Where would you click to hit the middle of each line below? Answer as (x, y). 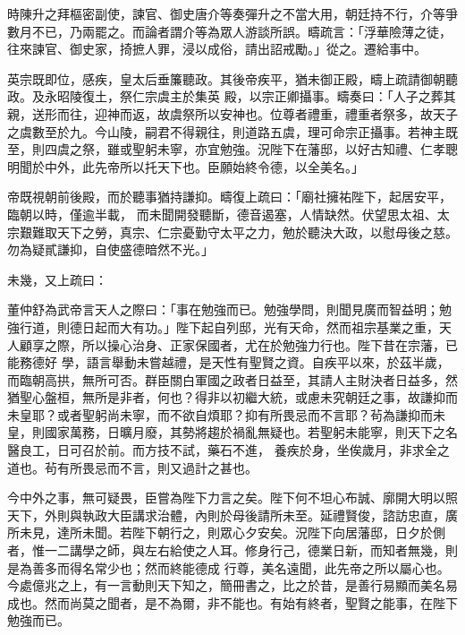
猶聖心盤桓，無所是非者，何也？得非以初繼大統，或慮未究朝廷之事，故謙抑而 (232, 397)
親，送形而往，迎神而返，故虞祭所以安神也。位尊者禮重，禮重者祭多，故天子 (232, 113)
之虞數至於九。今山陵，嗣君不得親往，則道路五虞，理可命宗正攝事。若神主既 (232, 131)
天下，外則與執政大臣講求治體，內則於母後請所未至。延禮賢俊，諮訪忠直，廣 (232, 515)
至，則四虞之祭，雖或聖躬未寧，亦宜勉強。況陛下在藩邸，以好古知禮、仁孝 (226, 149)
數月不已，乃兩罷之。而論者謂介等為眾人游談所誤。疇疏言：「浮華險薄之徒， (229, 31)
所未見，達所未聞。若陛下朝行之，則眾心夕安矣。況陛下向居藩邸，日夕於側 (226, 532)
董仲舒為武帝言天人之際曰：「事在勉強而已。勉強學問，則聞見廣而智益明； (223, 309)
